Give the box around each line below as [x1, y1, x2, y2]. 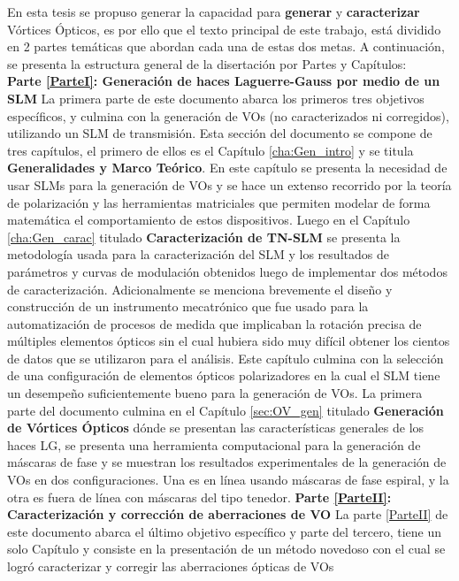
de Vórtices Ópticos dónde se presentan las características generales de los [7, 418, 425, 437]
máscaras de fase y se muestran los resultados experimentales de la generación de [7, 453, 447, 471]
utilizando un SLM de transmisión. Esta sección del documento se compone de [7, 124, 432, 142]
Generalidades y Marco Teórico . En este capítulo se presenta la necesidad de [7, 158, 448, 177]
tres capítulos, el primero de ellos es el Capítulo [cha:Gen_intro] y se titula [7, 141, 414, 159]
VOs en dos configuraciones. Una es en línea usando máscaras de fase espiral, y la [7, 470, 449, 489]
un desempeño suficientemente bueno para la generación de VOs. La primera [7, 384, 423, 402]
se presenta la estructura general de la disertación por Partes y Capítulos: [7, 54, 407, 73]
